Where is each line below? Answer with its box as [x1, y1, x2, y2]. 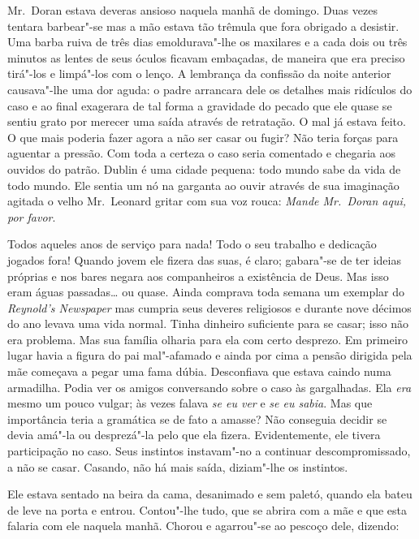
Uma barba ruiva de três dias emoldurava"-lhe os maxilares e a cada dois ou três [7, 33, 408, 50]
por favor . [7, 208, 56, 225]
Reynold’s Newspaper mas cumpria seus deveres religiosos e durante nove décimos [7, 299, 412, 316]
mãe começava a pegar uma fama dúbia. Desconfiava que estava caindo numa [7, 363, 391, 380]
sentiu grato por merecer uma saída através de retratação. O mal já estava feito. [7, 113, 406, 130]
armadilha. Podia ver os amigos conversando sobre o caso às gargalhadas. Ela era [7, 378, 412, 395]
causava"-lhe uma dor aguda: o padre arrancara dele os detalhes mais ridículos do [7, 80, 413, 97]
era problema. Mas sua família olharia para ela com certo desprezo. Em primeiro [7, 330, 408, 347]
